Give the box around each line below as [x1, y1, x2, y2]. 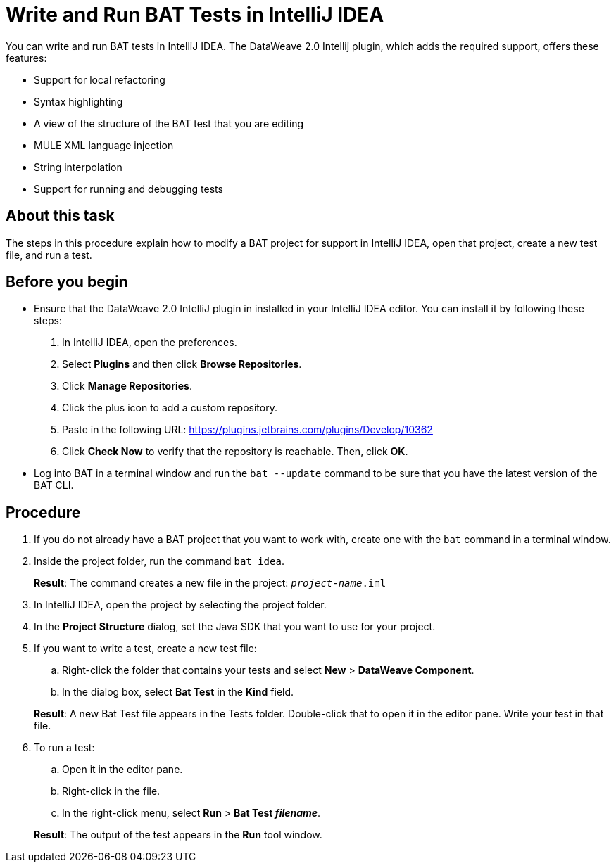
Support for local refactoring [34, 73, 165, 86]
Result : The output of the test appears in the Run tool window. [34, 829, 322, 841]
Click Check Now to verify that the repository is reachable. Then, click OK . [62, 445, 408, 458]
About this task [6, 207, 115, 225]
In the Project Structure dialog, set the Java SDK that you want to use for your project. [34, 620, 436, 633]
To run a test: [34, 741, 95, 754]
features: [6, 51, 47, 64]
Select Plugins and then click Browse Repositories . [62, 358, 302, 371]
